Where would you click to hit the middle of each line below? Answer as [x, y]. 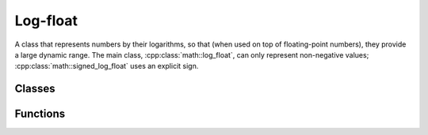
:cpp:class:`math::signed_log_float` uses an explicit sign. [107, 66]
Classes [35, 89]
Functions [40, 114]
